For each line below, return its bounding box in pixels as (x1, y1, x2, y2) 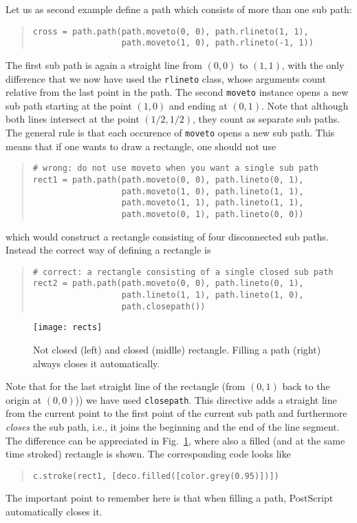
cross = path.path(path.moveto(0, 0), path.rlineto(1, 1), (32, 26, 309, 37)
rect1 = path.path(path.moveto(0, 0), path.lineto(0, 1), (32, 174, 304, 185)
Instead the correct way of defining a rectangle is (6, 243, 211, 257)
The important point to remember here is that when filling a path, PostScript (6, 491, 334, 505)
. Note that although (261, 98, 349, 112)
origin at (6, 392, 42, 407)
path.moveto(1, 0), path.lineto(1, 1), (121, 186, 304, 196)
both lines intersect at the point (6, 112, 140, 126)
